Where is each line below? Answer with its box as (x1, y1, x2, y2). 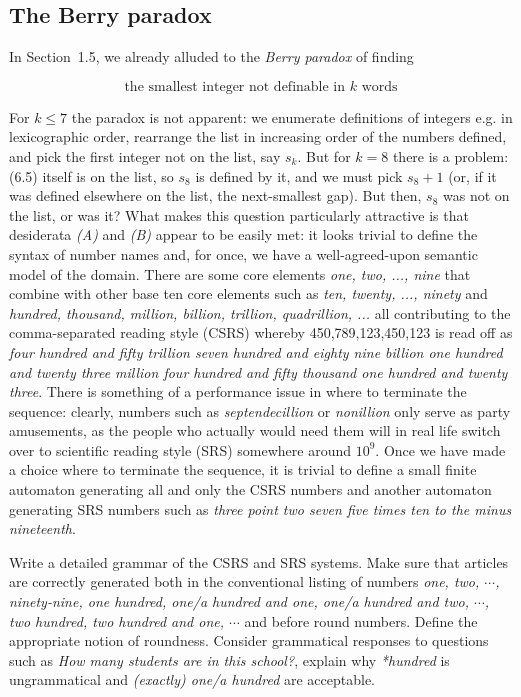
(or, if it (448, 165, 497, 186)
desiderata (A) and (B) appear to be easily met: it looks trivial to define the (9, 224, 478, 245)
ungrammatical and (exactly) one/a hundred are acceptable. (9, 669, 376, 690)
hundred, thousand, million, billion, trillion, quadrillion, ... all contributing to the (9, 302, 511, 323)
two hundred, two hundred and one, (9, 610, 225, 631)
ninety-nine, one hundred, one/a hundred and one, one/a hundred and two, (9, 591, 469, 612)
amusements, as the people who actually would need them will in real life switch (9, 420, 501, 441)
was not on (443, 185, 510, 206)
